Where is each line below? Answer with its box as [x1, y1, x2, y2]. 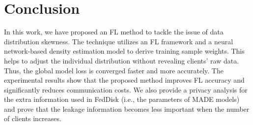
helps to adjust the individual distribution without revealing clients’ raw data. [4, 55, 239, 65]
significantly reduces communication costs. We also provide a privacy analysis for [4, 84, 248, 94]
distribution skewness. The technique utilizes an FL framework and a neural [4, 36, 233, 46]
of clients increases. [4, 113, 61, 124]
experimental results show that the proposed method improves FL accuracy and [4, 75, 245, 85]
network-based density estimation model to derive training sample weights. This [4, 46, 245, 56]
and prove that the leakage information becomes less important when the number [4, 103, 250, 114]
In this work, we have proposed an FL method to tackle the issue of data [4, 27, 224, 37]
